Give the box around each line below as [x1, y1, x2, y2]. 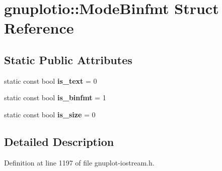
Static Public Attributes [4, 52, 132, 67]
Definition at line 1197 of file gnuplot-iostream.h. [4, 157, 155, 167]
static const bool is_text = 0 [4, 75, 97, 86]
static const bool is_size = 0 [4, 109, 96, 119]
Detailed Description [4, 133, 114, 149]
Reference [4, 18, 74, 38]
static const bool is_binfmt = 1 [4, 92, 106, 103]
